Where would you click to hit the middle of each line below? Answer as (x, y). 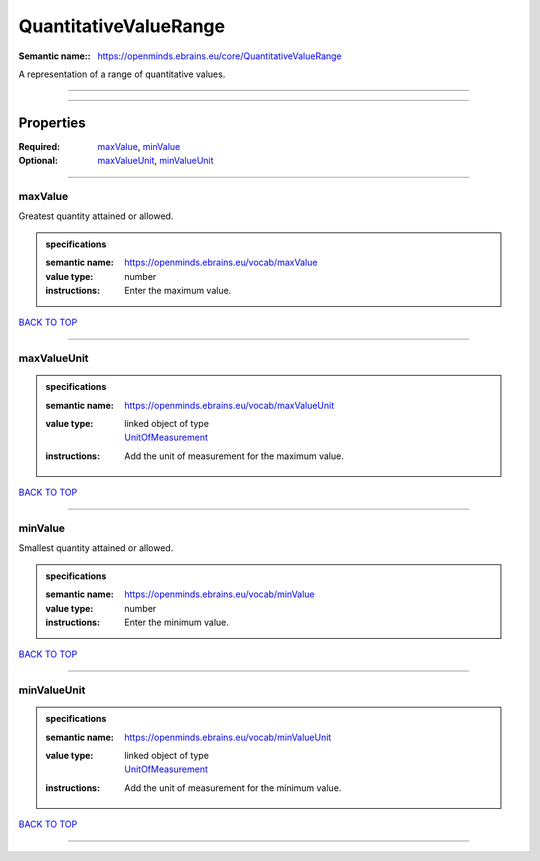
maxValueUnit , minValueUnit (155, 161)
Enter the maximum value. (178, 290)
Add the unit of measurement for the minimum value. (233, 787)
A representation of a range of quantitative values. (122, 74)
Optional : (38, 161)
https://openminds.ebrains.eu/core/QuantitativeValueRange (219, 56)
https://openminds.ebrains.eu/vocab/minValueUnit (228, 737)
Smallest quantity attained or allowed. (96, 548)
